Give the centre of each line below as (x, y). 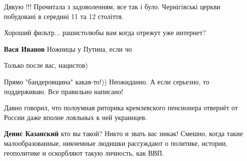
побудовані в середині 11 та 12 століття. (64, 16)
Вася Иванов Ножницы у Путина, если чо (68, 49)
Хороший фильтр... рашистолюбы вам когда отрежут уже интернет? (105, 32)
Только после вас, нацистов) (46, 65)
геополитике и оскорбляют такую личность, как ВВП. (84, 152)
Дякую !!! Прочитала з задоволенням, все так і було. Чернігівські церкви (112, 6)
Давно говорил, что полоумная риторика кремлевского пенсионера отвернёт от (121, 108)
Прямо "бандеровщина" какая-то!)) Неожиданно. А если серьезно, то (107, 81)
